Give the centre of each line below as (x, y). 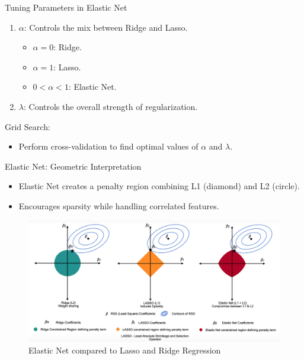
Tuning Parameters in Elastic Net (66, 7)
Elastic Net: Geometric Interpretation (73, 166)
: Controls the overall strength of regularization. (111, 106)
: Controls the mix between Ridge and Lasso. (106, 27)
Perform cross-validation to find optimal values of (108, 146)
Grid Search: (28, 126)
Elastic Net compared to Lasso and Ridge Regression (125, 350)
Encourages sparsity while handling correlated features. (119, 205)
